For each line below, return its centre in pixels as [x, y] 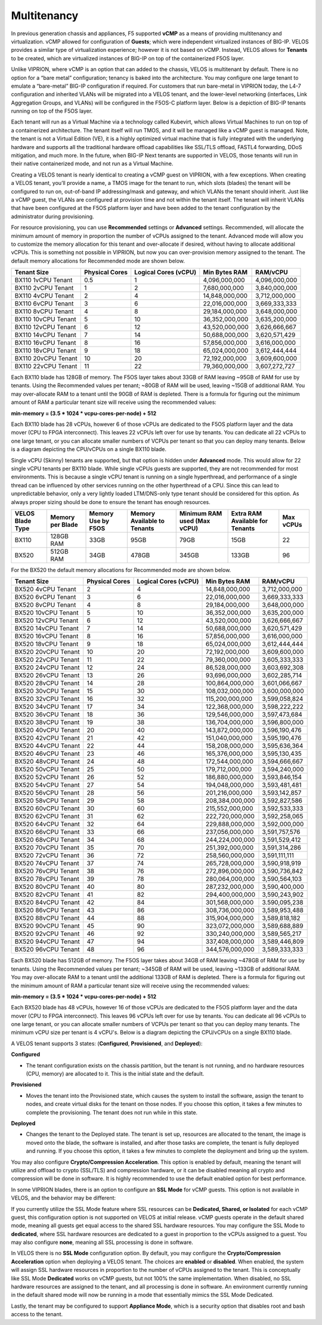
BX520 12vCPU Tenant [47, 620]
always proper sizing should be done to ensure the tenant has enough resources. [111, 502]
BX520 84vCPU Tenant [47, 903]
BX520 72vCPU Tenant [47, 855]
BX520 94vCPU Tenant [47, 941]
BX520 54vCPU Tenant [47, 785]
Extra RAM [247, 513]
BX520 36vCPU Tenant [47, 715]
